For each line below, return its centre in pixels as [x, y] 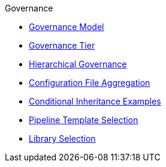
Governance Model [67, 27]
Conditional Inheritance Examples [95, 101]
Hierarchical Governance [78, 64]
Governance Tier [62, 45]
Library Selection [62, 138]
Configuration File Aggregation [90, 83]
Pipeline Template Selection [84, 120]
